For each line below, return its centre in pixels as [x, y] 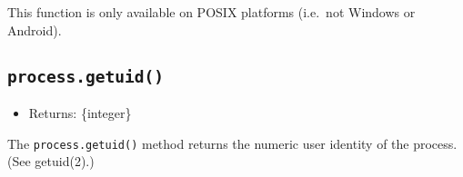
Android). [35, 29]
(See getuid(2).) [51, 161]
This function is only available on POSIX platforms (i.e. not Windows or [211, 12]
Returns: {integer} [80, 112]
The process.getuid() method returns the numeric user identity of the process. [232, 143]
